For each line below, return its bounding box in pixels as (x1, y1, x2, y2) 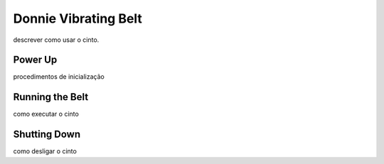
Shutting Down (13, 129, 81, 141)
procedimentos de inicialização (13, 72, 105, 81)
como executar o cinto (13, 110, 80, 119)
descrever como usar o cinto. (13, 35, 100, 44)
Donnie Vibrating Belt (13, 11, 142, 26)
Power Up (13, 54, 58, 66)
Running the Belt (13, 91, 89, 103)
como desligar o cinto (13, 147, 78, 155)
